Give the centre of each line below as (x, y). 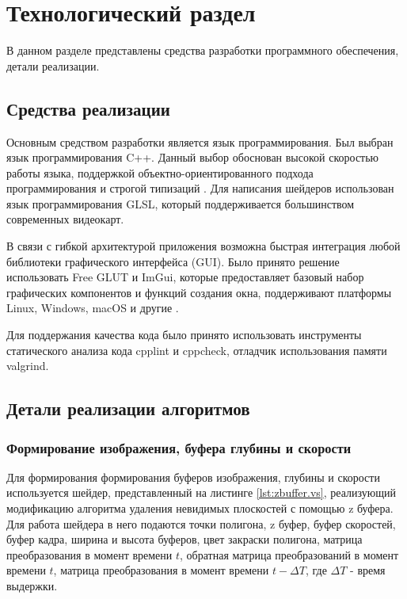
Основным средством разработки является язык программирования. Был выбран (200, 141)
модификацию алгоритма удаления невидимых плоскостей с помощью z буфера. (200, 508)
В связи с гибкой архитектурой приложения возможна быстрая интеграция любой (203, 246)
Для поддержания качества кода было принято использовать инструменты (184, 335)
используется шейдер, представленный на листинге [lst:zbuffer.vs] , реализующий (201, 492)
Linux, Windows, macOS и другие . (93, 308)
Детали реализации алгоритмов (128, 408)
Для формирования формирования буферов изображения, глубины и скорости (193, 477)
